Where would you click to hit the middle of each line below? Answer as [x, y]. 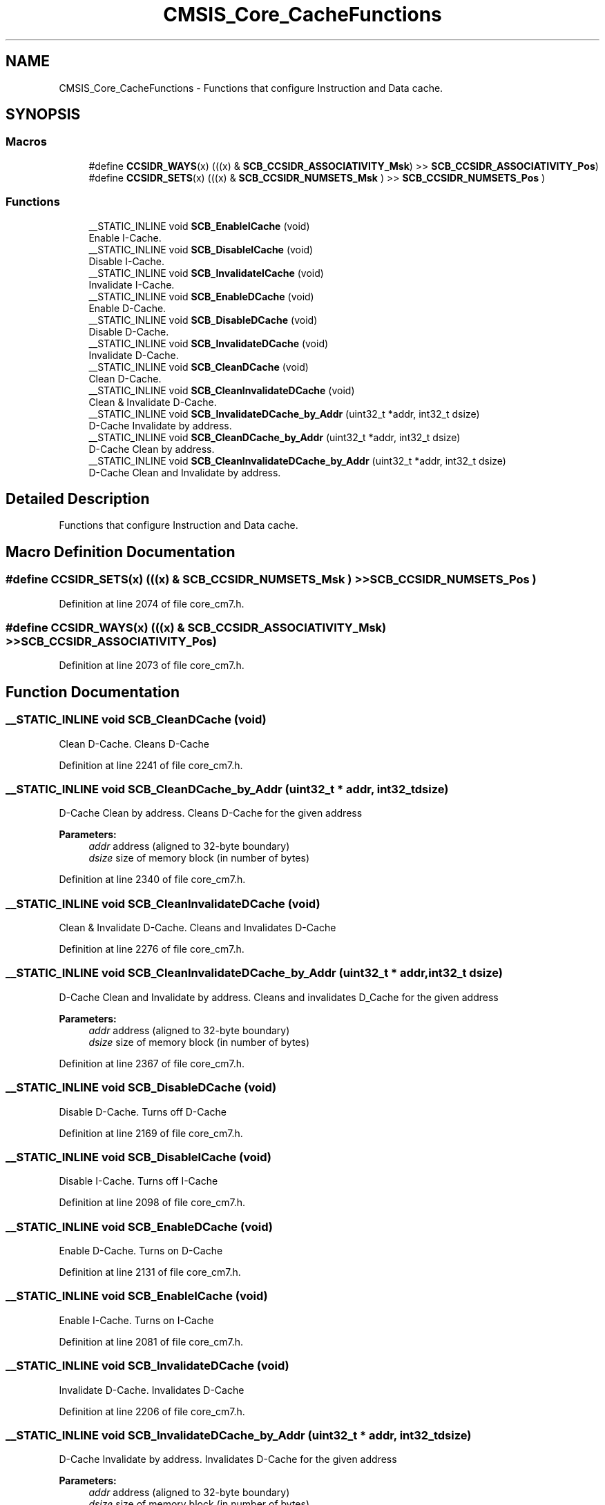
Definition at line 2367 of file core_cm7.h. [152, 1063]
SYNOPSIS [43, 115]
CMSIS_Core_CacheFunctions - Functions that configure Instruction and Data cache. [251, 88]
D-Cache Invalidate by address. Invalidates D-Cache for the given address [228, 1459]
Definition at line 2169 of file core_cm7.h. [151, 1133]
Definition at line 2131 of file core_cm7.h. [150, 1272]
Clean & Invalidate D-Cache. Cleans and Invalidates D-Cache [198, 928]
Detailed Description [78, 498]
